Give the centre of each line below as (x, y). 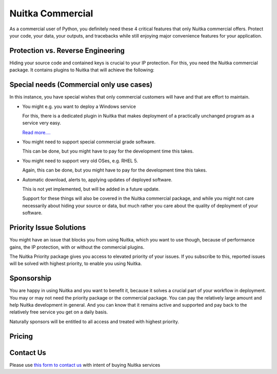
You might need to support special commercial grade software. (89, 142)
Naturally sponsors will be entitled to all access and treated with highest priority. (94, 322)
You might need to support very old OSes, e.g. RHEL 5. (80, 161)
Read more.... (36, 132)
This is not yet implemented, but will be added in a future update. (91, 189)
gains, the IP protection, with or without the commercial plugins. (77, 247)
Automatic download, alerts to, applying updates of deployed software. (97, 179)
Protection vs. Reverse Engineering (67, 51)
